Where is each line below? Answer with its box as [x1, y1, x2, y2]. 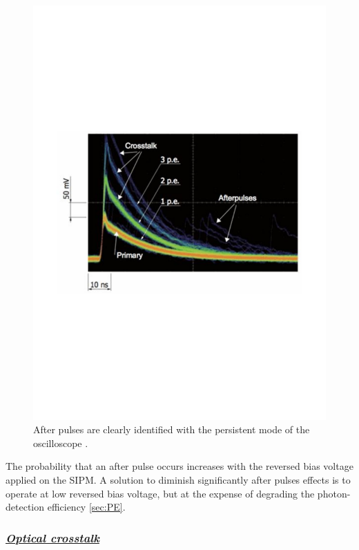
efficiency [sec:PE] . [47, 500, 126, 514]
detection [6, 500, 44, 514]
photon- [317, 486, 351, 500]
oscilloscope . [33, 435, 88, 450]
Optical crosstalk [6, 529, 99, 546]
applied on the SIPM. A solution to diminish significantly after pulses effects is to [6, 473, 351, 487]
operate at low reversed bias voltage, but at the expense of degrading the [6, 486, 315, 500]
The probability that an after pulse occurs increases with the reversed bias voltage [6, 459, 353, 473]
